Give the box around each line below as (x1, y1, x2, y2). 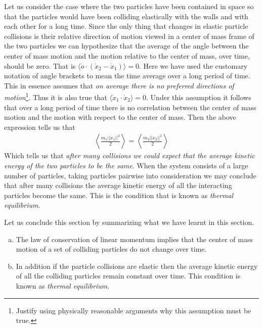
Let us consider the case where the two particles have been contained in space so (4, 1, 254, 11)
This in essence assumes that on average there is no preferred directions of (4, 80, 234, 90)
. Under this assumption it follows (146, 92, 251, 102)
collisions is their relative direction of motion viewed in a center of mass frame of (4, 30, 254, 41)
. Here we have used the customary (139, 60, 248, 71)
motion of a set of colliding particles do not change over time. (16, 244, 207, 254)
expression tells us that (4, 121, 75, 132)
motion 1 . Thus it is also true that (4, 90, 107, 102)
